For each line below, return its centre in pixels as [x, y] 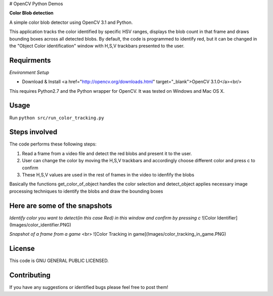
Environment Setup [29, 72]
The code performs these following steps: [53, 144]
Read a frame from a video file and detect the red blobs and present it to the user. [107, 153]
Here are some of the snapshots [61, 206]
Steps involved [33, 132]
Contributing [30, 275]
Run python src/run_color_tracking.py [57, 118]
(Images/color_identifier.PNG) [40, 225]
